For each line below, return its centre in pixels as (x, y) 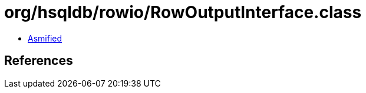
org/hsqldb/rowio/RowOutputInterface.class (183, 12)
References (39, 61)
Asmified (45, 38)
